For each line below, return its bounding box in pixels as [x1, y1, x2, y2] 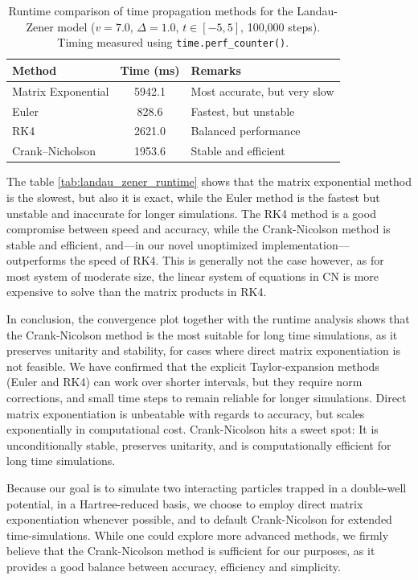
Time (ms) [120, 61, 180, 78]
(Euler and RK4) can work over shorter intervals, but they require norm [6, 373, 363, 390]
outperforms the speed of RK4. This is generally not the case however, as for [6, 252, 384, 269]
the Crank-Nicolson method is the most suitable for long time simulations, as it [6, 326, 398, 343]
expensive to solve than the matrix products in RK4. [6, 283, 267, 300]
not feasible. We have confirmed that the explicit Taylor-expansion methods [6, 357, 379, 374]
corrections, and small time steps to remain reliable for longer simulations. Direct [6, 389, 407, 406]
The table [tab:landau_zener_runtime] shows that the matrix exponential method [6, 173, 412, 190]
